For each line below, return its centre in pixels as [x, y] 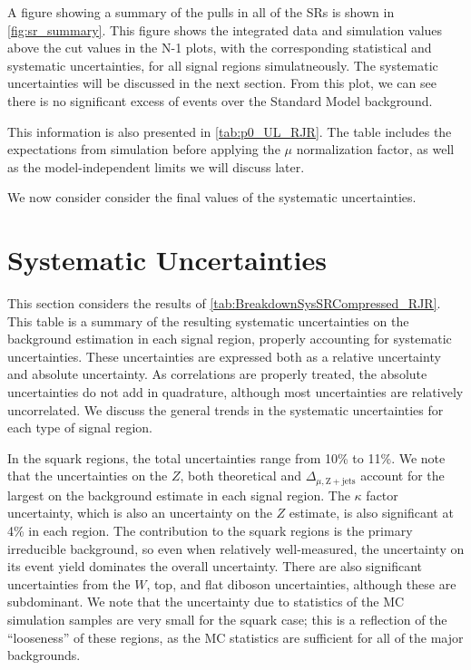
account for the [402, 476]
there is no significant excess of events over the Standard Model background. [220, 100]
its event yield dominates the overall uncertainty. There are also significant [215, 566]
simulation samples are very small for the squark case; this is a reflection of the [227, 620]
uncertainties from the [69, 583]
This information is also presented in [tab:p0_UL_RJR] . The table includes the [230, 131]
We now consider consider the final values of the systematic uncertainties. [212, 197]
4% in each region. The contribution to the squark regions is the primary [210, 531]
